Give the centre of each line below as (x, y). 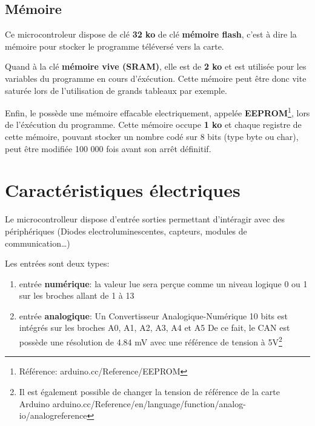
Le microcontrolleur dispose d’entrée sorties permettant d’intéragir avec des (145, 219)
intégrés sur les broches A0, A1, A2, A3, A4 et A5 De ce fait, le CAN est (154, 328)
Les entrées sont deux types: (57, 263)
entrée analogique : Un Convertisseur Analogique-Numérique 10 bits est (153, 315)
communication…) (38, 243)
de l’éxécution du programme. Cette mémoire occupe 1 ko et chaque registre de (153, 125)
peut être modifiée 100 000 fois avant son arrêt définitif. (108, 148)
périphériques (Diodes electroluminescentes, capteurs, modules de (126, 231)
